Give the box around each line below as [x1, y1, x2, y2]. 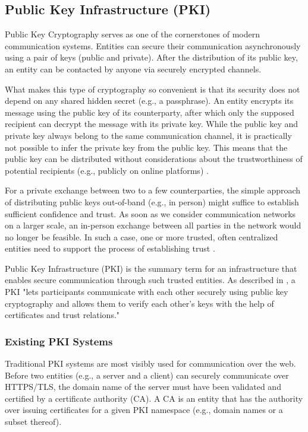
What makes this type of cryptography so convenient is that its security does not [5, 82, 300, 95]
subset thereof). [5, 415, 62, 428]
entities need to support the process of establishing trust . [5, 242, 215, 255]
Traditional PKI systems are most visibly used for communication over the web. [5, 357, 296, 370]
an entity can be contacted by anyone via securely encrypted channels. [5, 62, 262, 75]
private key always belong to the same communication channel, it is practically [5, 129, 292, 141]
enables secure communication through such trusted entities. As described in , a [5, 274, 296, 286]
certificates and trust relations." [5, 309, 120, 321]
